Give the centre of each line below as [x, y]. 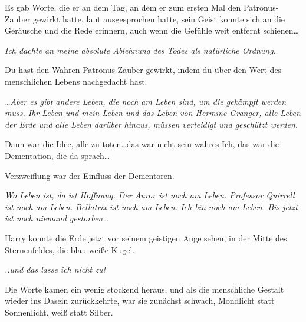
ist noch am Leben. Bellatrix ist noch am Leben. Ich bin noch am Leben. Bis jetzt [151, 206]
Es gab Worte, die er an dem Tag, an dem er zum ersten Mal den [123, 7]
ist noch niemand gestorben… [57, 218]
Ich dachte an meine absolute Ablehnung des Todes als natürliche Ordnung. [140, 50]
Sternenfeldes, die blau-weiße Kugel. [70, 249]
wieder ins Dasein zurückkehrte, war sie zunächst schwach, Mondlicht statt [140, 301]
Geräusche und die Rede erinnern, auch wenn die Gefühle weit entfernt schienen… [152, 30]
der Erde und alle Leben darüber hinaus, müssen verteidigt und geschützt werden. [152, 124]
